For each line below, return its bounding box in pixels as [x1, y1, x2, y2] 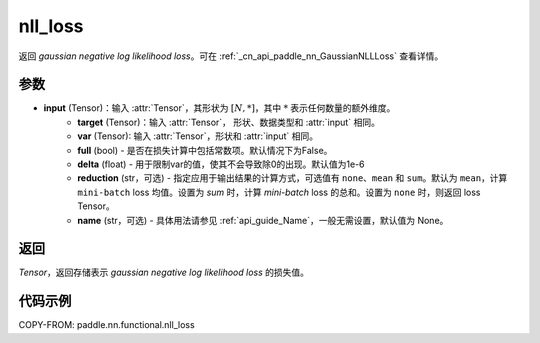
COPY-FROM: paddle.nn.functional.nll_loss [18, 319, 195, 331]
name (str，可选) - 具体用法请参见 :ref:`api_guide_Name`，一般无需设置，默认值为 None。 [77, 214, 449, 226]
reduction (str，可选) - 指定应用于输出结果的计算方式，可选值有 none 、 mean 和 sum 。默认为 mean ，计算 [77, 172, 508, 184]
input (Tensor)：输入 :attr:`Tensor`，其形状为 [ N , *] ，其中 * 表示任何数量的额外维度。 [43, 102, 396, 114]
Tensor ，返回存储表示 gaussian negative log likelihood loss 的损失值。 [18, 266, 310, 279]
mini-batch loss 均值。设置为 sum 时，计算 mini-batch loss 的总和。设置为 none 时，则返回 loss [77, 186, 481, 198]
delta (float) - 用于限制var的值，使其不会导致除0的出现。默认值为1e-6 [77, 158, 365, 170]
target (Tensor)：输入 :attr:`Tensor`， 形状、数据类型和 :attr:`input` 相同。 [77, 116, 380, 128]
